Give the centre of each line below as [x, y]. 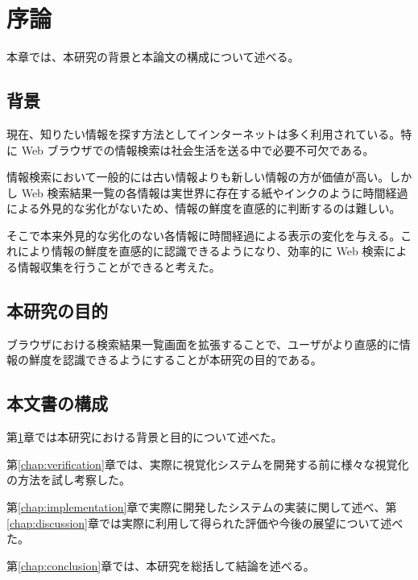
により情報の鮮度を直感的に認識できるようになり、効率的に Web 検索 [201, 251]
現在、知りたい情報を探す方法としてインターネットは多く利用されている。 [204, 133]
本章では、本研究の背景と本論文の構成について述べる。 [153, 57]
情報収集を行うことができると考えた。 [119, 267]
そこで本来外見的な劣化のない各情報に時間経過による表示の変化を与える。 [204, 235]
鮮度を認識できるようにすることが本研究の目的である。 [175, 360]
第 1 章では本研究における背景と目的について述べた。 [145, 437]
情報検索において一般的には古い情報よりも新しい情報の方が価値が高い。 [198, 177]
